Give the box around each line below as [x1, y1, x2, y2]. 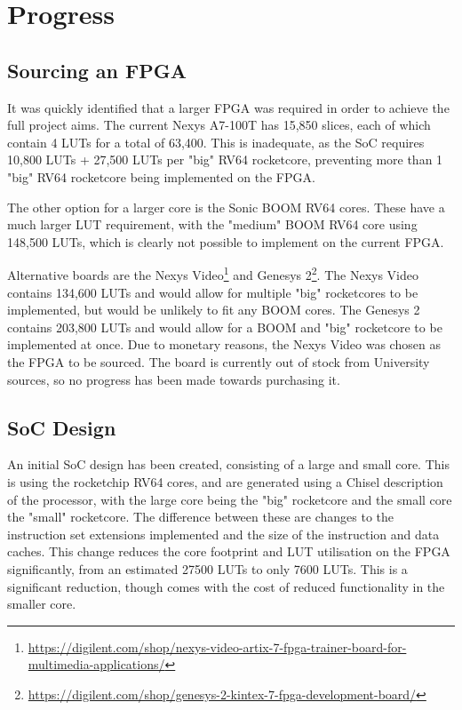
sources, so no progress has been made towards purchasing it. [7, 370, 340, 388]
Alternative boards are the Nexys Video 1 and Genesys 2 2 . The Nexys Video [7, 263, 418, 283]
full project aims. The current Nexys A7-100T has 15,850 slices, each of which [7, 116, 431, 134]
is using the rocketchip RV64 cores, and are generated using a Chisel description [7, 472, 443, 491]
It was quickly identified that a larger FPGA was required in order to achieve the [7, 98, 450, 116]
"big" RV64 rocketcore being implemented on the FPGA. [7, 167, 315, 186]
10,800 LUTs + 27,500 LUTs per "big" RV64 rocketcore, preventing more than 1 [7, 150, 443, 169]
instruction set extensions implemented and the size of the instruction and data [7, 524, 440, 543]
